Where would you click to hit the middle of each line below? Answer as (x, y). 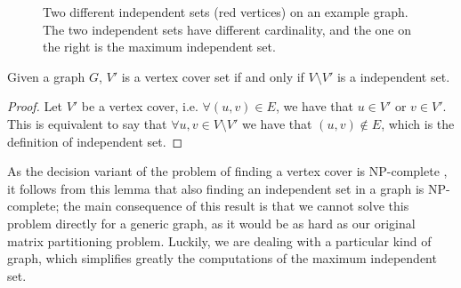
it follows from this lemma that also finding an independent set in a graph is (216, 188)
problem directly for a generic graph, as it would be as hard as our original (211, 223)
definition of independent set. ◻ (95, 141)
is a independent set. (393, 76)
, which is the (418, 123)
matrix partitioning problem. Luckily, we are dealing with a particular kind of (219, 240)
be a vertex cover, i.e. (140, 106)
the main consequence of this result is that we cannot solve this (236, 206)
